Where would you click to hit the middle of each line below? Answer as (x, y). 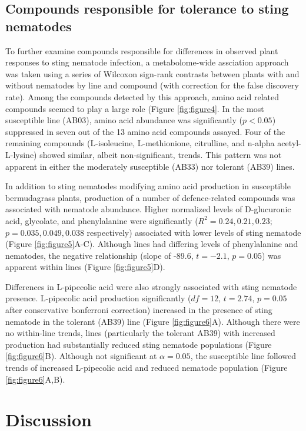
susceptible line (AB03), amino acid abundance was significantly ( (124, 120)
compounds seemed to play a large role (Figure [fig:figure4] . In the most (135, 108)
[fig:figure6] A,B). (35, 379)
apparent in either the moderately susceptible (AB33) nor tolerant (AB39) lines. (150, 166)
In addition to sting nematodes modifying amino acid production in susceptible (148, 186)
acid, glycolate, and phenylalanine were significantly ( (102, 220)
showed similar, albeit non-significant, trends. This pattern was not (161, 154)
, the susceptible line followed (243, 356)
